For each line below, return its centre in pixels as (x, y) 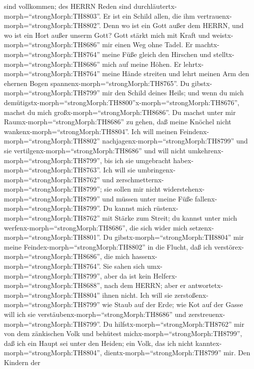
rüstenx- (166, 208)
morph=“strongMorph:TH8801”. (53, 237)
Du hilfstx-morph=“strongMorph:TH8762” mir (174, 324)
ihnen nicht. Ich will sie (137, 295)
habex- (183, 160)
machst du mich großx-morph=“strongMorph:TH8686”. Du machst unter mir (120, 112)
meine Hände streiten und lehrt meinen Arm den (176, 73)
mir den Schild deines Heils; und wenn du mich (173, 93)
